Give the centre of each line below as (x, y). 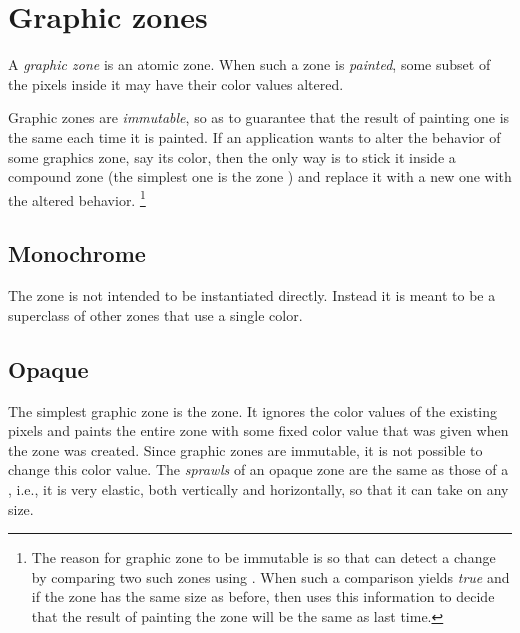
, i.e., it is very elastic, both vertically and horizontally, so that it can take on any (258, 488)
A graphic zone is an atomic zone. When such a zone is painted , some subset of (249, 64)
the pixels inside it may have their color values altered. (176, 83)
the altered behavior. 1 (77, 198)
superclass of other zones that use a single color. (155, 314)
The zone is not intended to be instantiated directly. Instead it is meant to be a (252, 295)
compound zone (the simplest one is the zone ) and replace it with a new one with (260, 176)
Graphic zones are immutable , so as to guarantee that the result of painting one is (259, 117)
